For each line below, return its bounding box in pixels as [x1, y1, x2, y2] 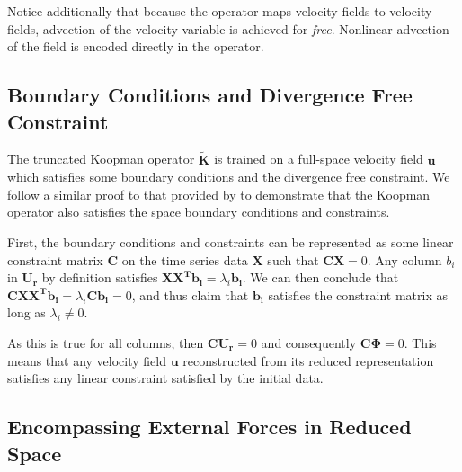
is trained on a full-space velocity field [214, 149, 423, 168]
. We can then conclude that [242, 268, 399, 287]
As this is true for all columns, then [7, 333, 204, 352]
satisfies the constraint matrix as [268, 285, 448, 304]
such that [267, 250, 319, 269]
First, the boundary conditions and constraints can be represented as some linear [7, 232, 454, 251]
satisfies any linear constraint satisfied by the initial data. [7, 369, 324, 387]
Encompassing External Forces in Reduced [7, 413, 412, 441]
